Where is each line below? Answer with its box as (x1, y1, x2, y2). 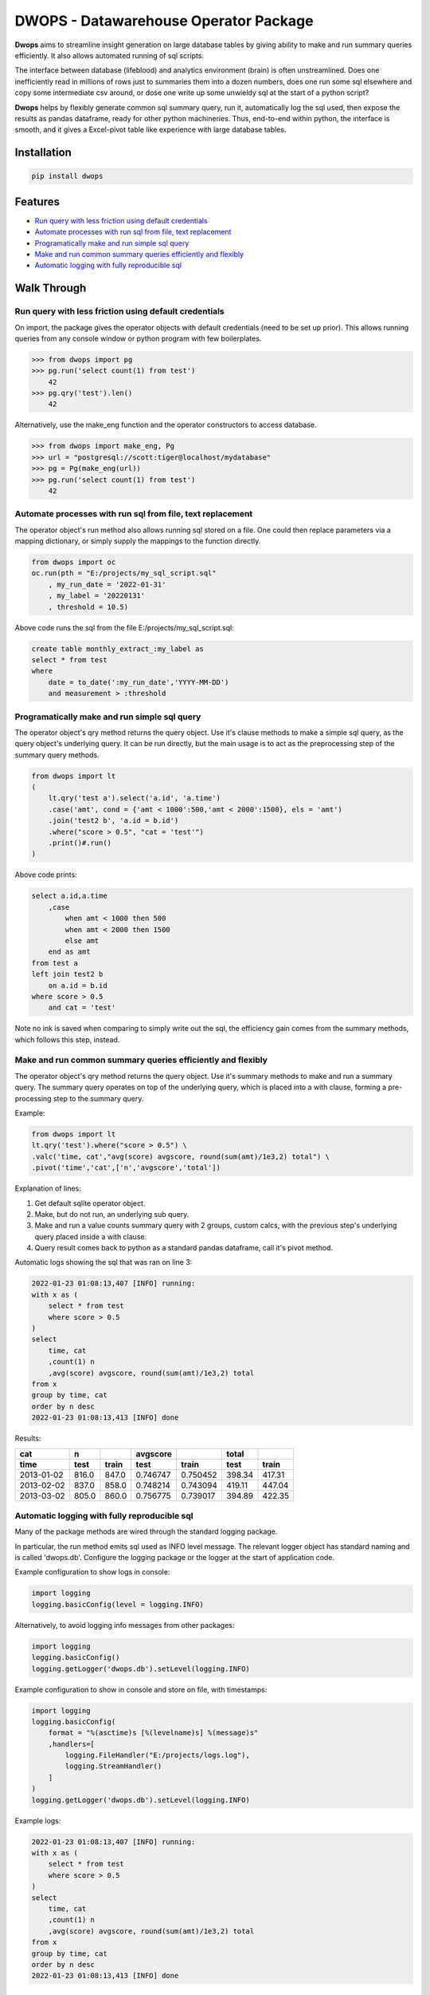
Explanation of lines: (14, 1183, 81, 1193)
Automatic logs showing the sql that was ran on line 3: (14, 1258, 193, 1267)
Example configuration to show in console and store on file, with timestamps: (14, 1685, 268, 1694)
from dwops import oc (31, 558, 116, 567)
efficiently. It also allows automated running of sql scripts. (14, 50, 205, 60)
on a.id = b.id (48, 981, 107, 990)
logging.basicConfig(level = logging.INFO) (31, 1600, 205, 1609)
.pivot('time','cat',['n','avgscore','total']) (31, 1163, 221, 1172)
